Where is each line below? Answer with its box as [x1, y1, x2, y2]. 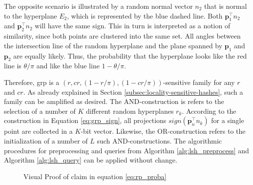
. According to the [182, 105, 236, 116]
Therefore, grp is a [4, 77, 60, 87]
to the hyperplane [4, 10, 57, 21]
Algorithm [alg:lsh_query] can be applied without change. [4, 155, 177, 165]
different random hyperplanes [85, 105, 174, 116]
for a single [211, 115, 244, 125]
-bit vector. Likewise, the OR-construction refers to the [81, 126, 246, 136]
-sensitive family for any [163, 77, 235, 87]
